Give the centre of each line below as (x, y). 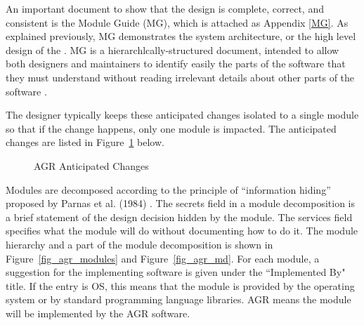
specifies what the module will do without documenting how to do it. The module (182, 231)
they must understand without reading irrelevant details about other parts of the (180, 77)
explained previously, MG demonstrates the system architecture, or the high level (181, 36)
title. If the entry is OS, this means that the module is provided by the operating (180, 285)
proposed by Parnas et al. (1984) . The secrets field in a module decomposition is (180, 203)
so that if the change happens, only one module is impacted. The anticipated (171, 128)
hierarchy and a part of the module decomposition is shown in (139, 244)
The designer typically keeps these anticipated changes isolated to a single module (182, 115)
